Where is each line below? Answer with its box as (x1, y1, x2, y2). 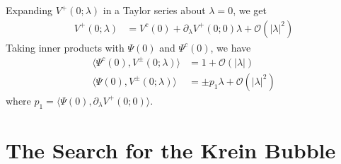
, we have (210, 40, 251, 54)
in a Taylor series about (103, 3, 206, 17)
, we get (233, 3, 267, 17)
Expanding (6, 3, 52, 17)
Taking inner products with (6, 40, 125, 54)
